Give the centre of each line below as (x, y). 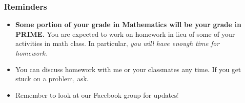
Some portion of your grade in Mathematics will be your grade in (128, 24)
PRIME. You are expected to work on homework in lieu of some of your (125, 34)
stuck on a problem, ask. (52, 79)
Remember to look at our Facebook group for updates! (97, 95)
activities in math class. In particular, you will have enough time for (117, 43)
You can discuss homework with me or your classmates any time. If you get (128, 69)
